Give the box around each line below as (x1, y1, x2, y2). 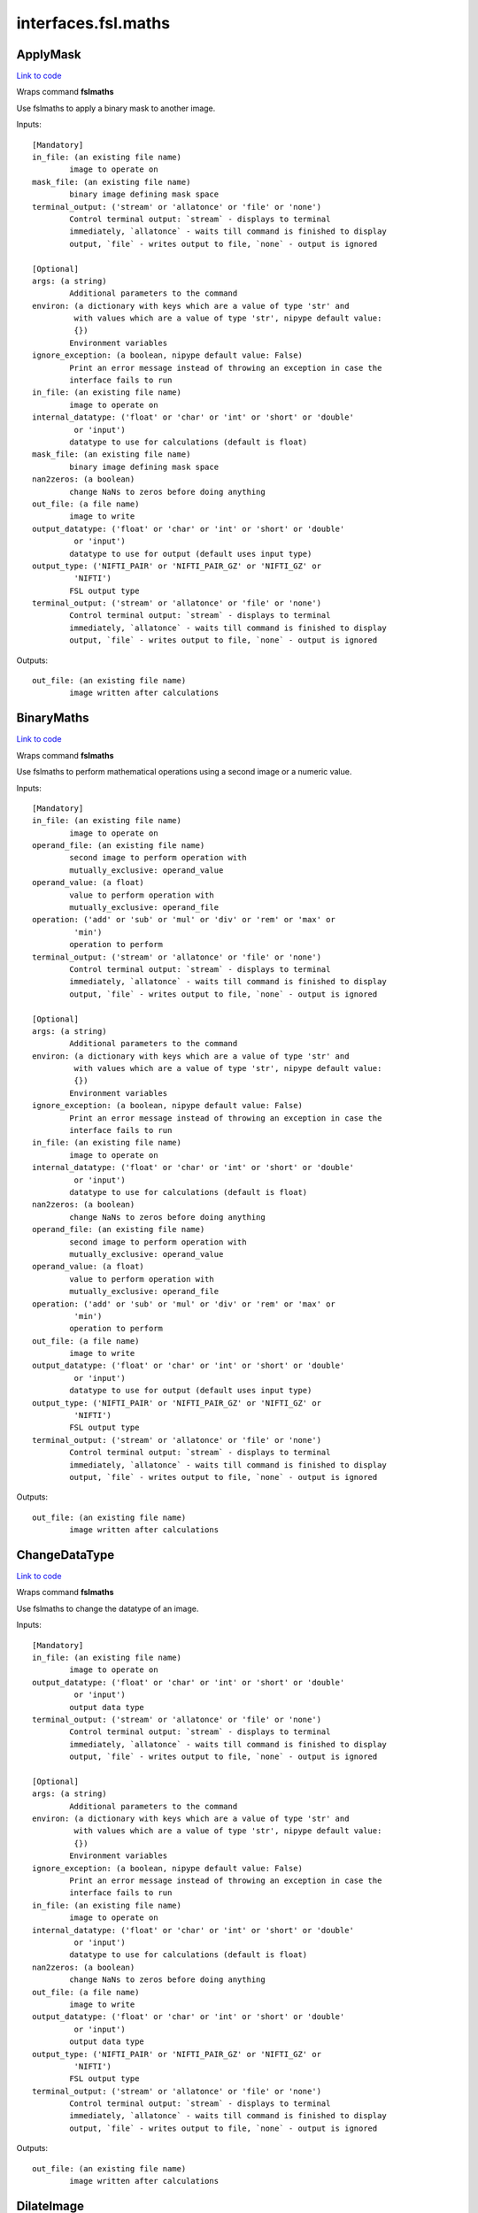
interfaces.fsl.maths (16, 13, 171, 33)
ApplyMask (16, 47, 81, 62)
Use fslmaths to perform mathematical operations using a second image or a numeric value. (16, 767, 352, 777)
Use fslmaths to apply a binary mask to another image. (16, 103, 216, 113)
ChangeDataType (16, 1547, 115, 1562)
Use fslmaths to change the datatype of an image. (16, 1603, 199, 1614)
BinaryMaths (16, 711, 89, 726)
